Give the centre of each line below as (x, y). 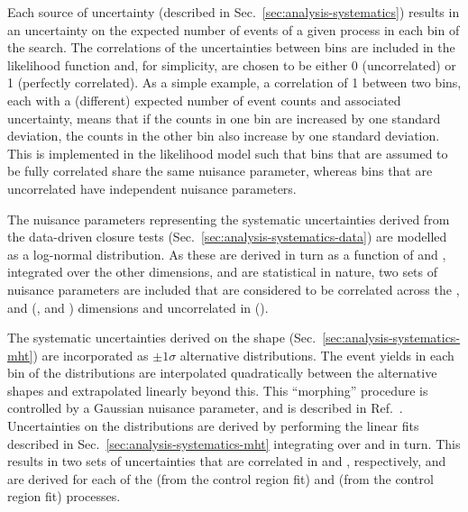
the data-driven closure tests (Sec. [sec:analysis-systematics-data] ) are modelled (227, 237)
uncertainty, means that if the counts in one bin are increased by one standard (224, 118)
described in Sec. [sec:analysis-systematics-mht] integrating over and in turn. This (234, 443)
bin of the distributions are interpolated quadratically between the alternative (222, 373)
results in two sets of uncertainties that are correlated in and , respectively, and (227, 461)
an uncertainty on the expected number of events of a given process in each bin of (234, 29)
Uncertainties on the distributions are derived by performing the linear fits (213, 426)
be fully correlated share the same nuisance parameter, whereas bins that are (220, 171)
